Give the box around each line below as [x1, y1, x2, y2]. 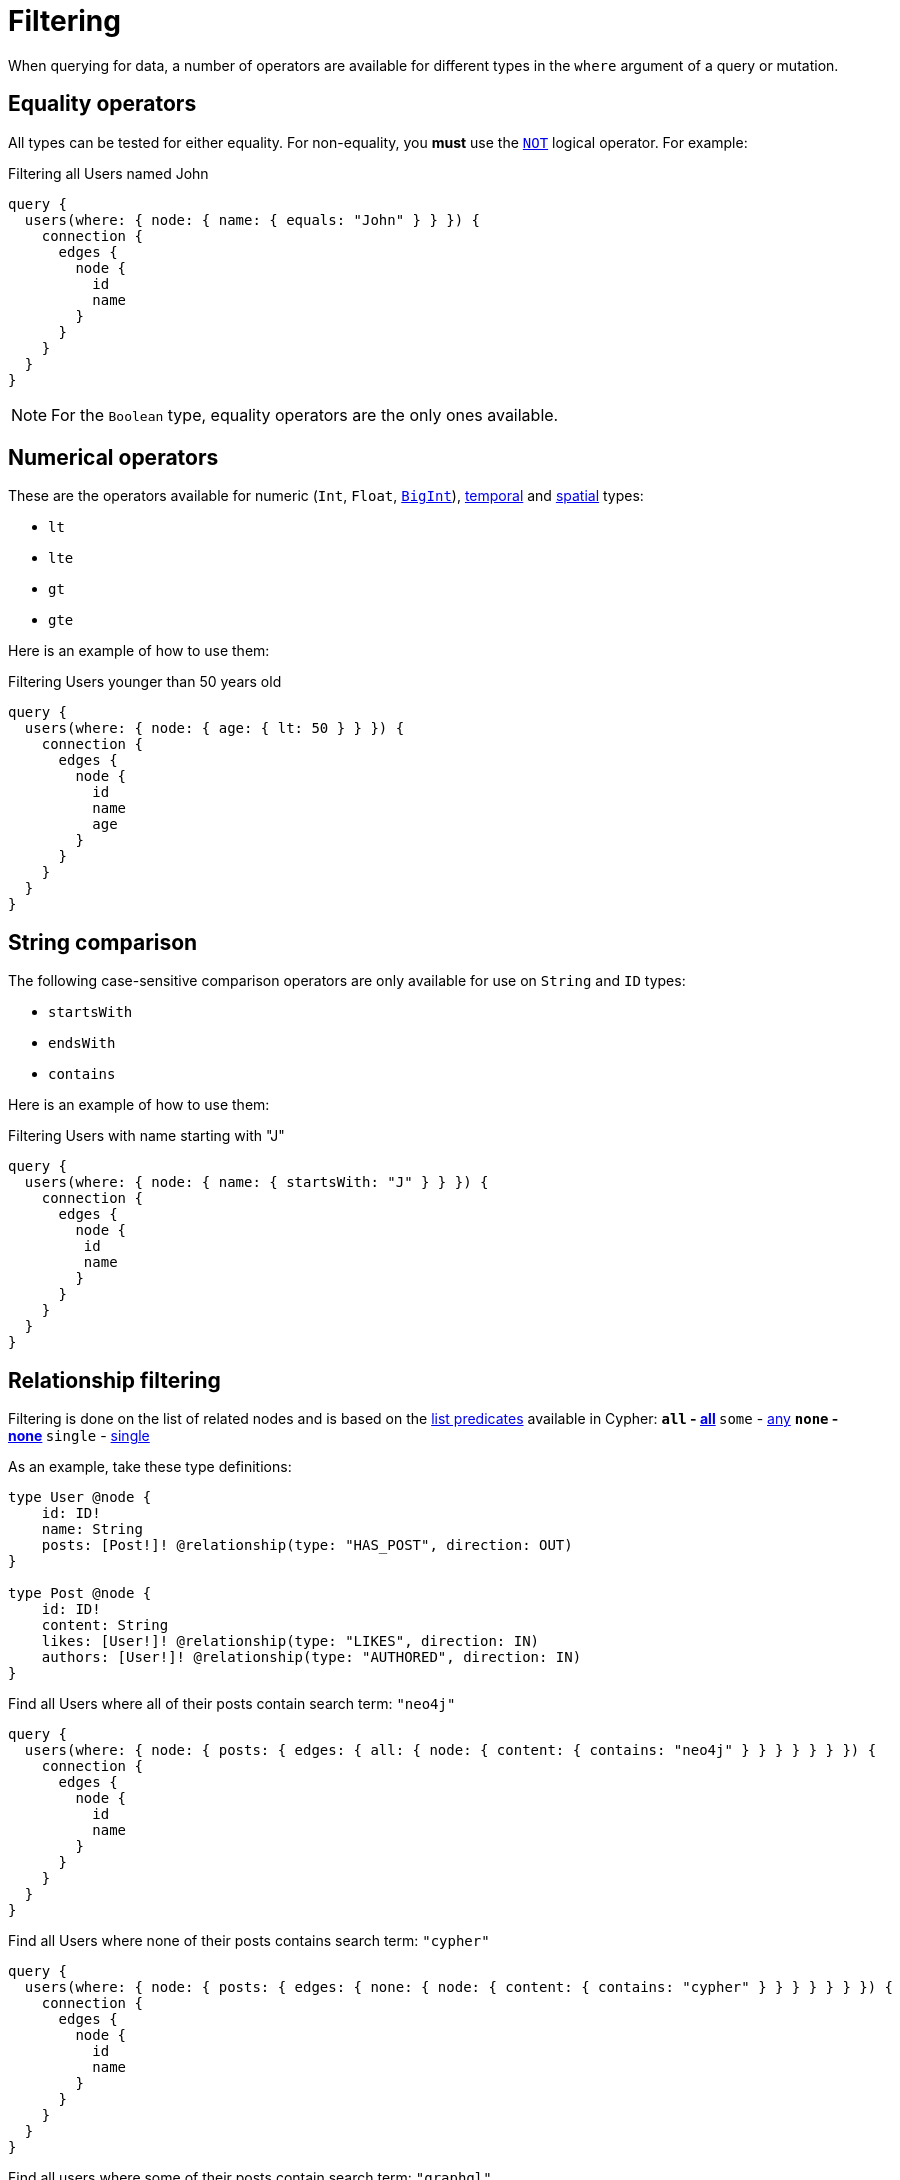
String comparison [8, 929, 198, 955]
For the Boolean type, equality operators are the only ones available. [51, 404, 559, 425]
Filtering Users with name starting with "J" [8, 1127, 285, 1145]
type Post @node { [8, 1585, 152, 1602]
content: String [41, 1617, 169, 1634]
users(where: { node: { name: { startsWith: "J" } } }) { [24, 1174, 489, 1191]
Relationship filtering [8, 1367, 221, 1393]
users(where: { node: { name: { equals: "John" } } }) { [24, 211, 481, 228]
